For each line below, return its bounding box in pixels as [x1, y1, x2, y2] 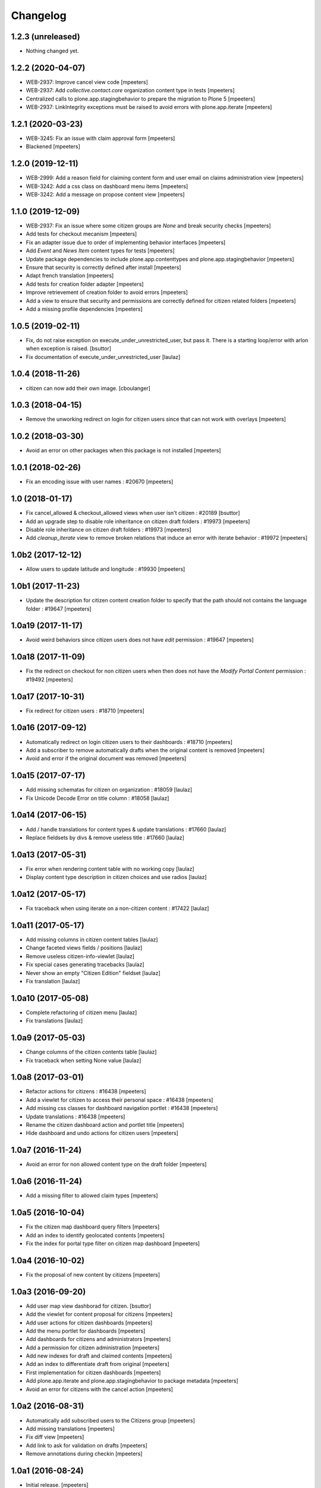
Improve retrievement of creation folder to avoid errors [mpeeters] [26, 289, 188, 296]
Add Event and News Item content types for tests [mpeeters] [26, 247, 175, 254]
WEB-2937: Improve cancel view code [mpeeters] [26, 78, 149, 86]
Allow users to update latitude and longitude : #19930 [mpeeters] [26, 565, 185, 573]
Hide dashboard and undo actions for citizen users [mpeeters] [26, 1130, 178, 1137]
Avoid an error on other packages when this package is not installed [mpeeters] [26, 447, 221, 454]
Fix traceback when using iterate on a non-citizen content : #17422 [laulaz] [26, 905, 209, 912]
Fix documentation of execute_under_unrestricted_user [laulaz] [26, 353, 181, 360]
